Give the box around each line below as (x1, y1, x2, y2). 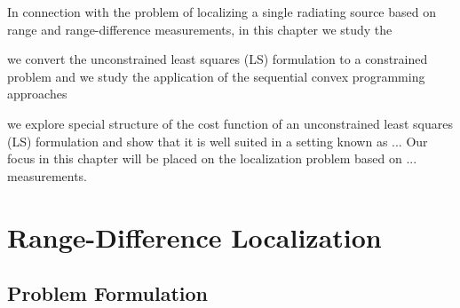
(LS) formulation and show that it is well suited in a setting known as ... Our (7, 131, 428, 150)
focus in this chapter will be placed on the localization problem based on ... (7, 149, 417, 168)
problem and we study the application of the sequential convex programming (7, 67, 425, 85)
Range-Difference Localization (7, 218, 382, 255)
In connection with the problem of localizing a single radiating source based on (7, 3, 436, 20)
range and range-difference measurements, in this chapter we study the (7, 20, 393, 38)
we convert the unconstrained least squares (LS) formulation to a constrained (7, 50, 428, 68)
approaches (7, 84, 67, 103)
